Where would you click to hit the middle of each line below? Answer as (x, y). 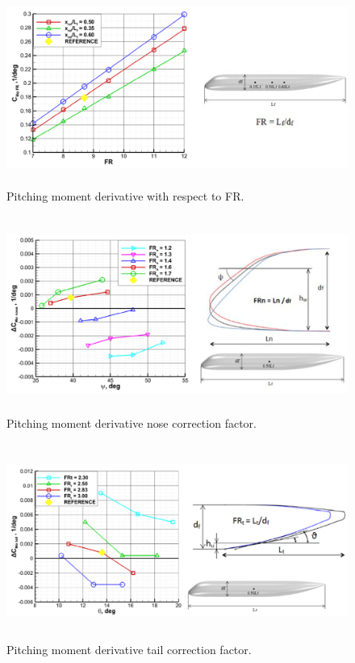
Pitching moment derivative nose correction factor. (132, 422)
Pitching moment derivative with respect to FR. (125, 196)
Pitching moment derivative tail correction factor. (129, 649)
